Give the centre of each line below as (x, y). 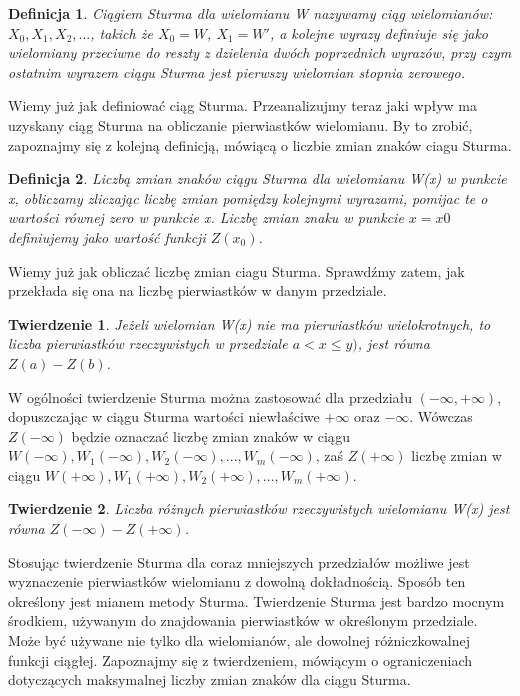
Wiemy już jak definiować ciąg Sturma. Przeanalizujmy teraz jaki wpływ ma (242, 105)
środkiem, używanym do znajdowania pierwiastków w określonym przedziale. (243, 620)
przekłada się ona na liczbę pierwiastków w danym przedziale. (197, 290)
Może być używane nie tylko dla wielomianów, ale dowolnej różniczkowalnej (239, 640)
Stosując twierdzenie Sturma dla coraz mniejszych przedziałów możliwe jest (239, 561)
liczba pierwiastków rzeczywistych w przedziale (148, 343)
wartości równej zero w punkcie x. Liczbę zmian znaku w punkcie (206, 217)
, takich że (121, 32)
